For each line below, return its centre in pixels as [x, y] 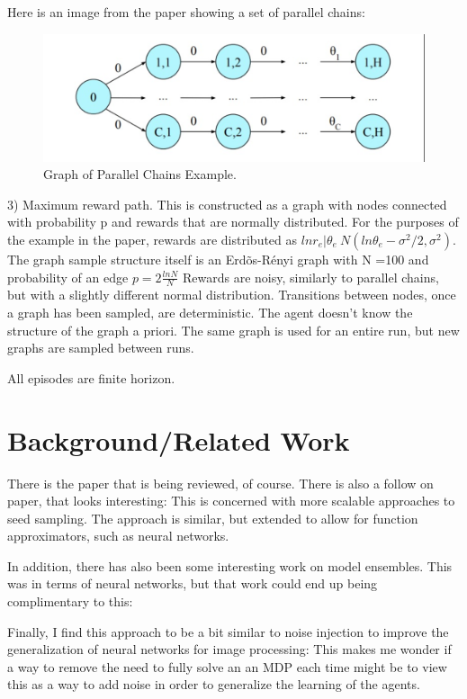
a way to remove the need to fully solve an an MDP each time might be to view [227, 666]
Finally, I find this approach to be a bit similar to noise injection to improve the [228, 631]
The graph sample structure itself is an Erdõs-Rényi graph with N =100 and [218, 259]
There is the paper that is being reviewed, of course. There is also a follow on [220, 483]
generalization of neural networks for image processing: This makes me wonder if [229, 649]
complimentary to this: [70, 601]
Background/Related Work [179, 439]
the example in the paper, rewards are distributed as [153, 239]
